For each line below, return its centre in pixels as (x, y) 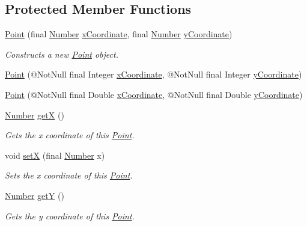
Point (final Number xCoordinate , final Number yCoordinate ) (119, 34)
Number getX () (35, 115)
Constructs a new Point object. (62, 54)
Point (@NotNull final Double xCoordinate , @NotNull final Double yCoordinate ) (154, 94)
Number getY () (35, 195)
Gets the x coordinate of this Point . (70, 135)
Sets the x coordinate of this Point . (69, 175)
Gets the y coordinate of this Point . (70, 215)
